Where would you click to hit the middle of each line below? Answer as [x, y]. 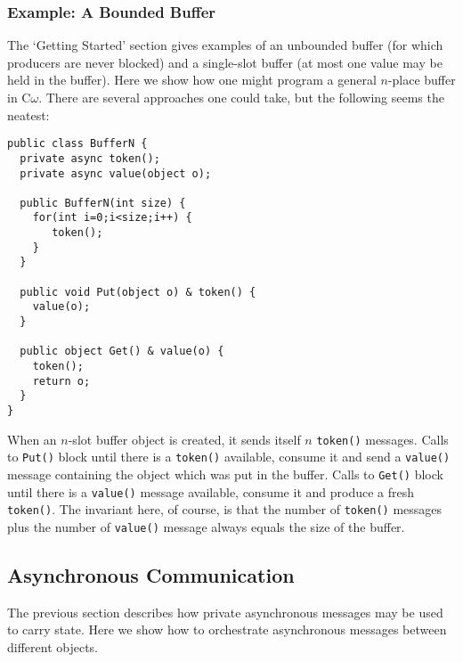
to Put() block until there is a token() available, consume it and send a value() [229, 457]
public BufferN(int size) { [103, 203]
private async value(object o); [116, 173]
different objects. [53, 646]
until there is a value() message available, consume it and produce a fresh [211, 491]
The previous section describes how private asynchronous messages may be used [225, 612]
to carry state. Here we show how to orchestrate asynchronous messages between [227, 629]
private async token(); [90, 158]
